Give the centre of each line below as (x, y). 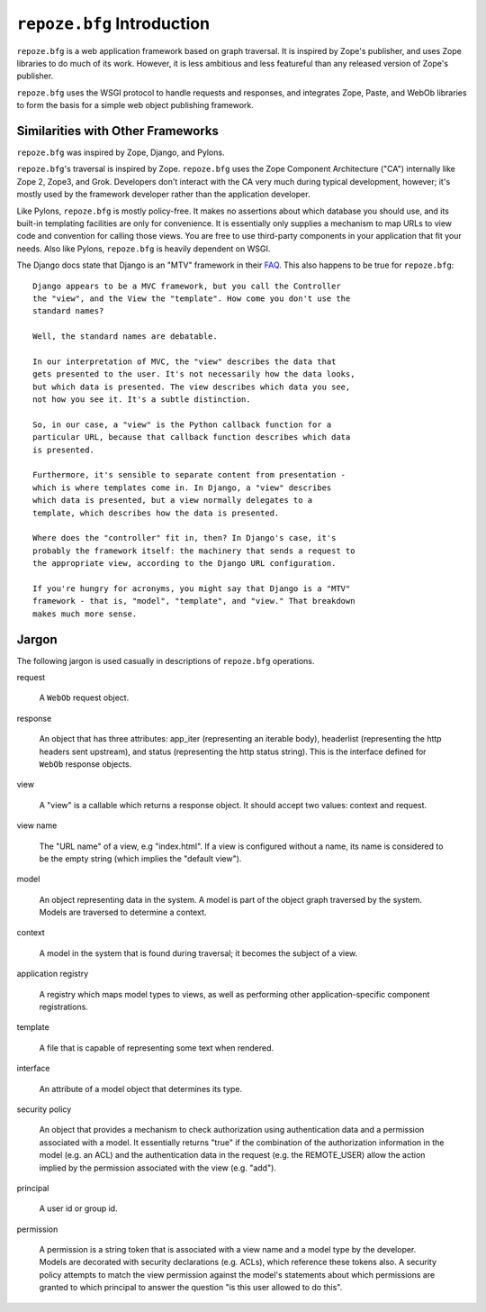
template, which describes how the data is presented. (156, 513)
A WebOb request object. (84, 697)
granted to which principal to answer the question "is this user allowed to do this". (191, 1288)
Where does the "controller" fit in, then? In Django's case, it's (184, 538)
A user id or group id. (78, 1208)
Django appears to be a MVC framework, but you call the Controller (187, 286)
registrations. (64, 1007)
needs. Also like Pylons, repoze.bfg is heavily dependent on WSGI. (144, 249)
